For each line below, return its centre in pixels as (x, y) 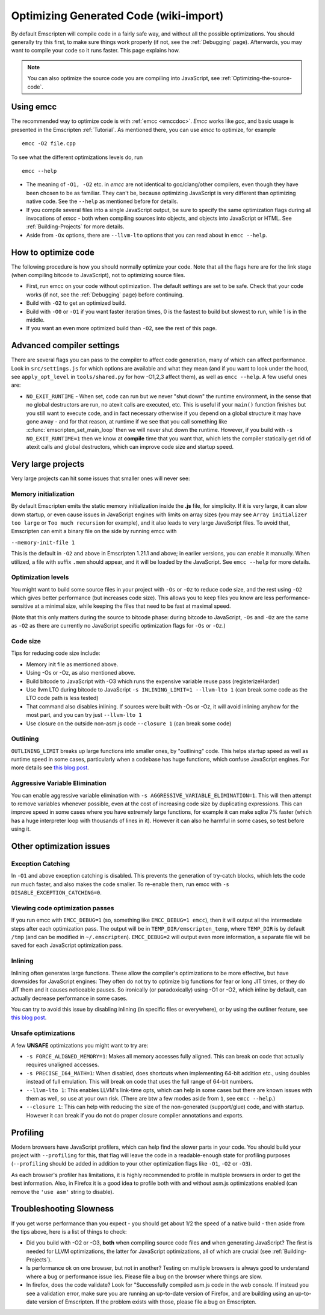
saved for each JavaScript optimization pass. (67, 945)
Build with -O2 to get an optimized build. (76, 303)
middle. (36, 320)
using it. (21, 829)
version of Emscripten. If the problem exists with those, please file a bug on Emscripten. (147, 1302)
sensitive (22, 606)
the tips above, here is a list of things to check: (69, 1231)
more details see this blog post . (50, 767)
